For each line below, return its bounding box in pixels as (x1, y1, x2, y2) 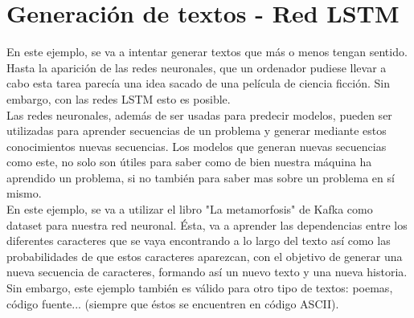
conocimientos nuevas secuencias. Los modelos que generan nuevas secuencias (6, 137, 387, 154)
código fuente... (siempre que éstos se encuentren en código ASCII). (6, 295, 339, 312)
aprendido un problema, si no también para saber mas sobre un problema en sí (6, 169, 395, 185)
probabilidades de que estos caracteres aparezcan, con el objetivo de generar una (6, 247, 403, 264)
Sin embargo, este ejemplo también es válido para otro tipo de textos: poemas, (6, 279, 393, 296)
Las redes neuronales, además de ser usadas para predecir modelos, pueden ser (6, 106, 392, 123)
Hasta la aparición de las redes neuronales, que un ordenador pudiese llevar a (6, 59, 387, 75)
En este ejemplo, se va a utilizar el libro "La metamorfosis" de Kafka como (6, 201, 373, 218)
